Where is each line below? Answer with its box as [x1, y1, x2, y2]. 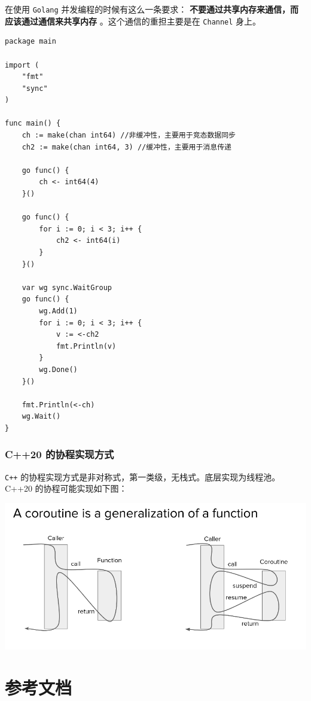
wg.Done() [39, 365, 78, 374]
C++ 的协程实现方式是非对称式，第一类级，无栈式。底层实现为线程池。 [5, 470, 280, 483]
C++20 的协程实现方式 [5, 447, 114, 462]
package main [5, 37, 56, 46]
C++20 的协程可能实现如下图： [5, 482, 127, 495]
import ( [5, 60, 39, 69]
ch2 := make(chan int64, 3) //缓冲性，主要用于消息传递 [22, 142, 231, 151]
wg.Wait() [22, 412, 61, 421]
